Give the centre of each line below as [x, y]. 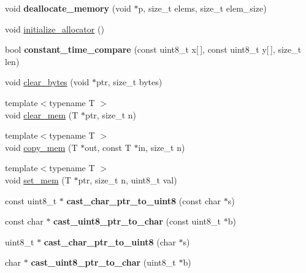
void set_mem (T [38, 179]
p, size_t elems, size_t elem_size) [202, 8]
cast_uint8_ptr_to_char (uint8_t [103, 262]
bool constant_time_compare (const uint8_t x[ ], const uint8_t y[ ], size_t [153, 49]
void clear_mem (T [42, 114]
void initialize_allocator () [55, 29]
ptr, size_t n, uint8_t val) [128, 179]
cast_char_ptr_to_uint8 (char [110, 241]
